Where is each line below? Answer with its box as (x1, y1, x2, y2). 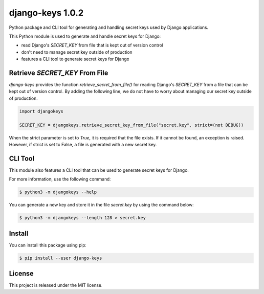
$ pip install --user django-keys (19, 255, 102, 261)
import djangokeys (19, 108, 64, 114)
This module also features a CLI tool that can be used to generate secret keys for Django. (9, 167, 189, 173)
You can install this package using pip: (9, 242, 87, 248)
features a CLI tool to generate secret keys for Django (21, 56, 130, 62)
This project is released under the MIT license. (9, 282, 103, 288)
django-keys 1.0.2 (9, 7, 84, 18)
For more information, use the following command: (9, 176, 111, 182)
